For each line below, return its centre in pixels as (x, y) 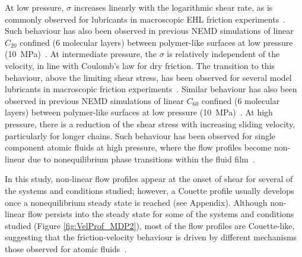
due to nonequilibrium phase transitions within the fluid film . (141, 159)
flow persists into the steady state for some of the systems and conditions (161, 214)
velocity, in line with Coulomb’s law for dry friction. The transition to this (140, 65)
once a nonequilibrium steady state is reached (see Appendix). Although (136, 202)
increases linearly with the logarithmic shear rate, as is (173, 7)
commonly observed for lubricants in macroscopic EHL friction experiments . (145, 19)
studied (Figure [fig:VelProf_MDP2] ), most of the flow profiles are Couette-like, (150, 225)
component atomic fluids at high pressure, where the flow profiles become (138, 147)
